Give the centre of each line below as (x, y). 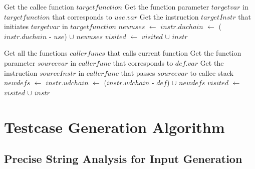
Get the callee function (39, 7)
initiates (17, 26)
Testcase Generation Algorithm (114, 127)
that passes (138, 72)
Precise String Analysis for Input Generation (123, 159)
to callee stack (212, 72)
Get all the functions (36, 53)
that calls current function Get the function (174, 53)
